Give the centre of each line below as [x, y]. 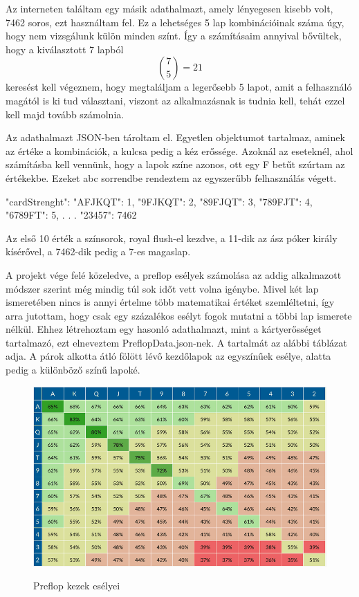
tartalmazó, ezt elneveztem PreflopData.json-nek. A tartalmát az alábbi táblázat [176, 342]
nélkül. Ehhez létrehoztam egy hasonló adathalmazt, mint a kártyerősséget [164, 329]
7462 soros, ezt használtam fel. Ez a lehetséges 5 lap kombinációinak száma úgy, [175, 22]
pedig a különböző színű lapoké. [73, 370]
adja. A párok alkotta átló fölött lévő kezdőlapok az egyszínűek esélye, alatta [168, 356]
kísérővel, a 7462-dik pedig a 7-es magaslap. [98, 251]
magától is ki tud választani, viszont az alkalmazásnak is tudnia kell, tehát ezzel [175, 100]
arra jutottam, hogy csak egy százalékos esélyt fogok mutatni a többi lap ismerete [179, 315]
